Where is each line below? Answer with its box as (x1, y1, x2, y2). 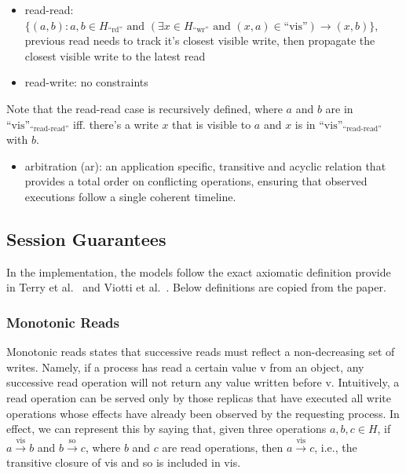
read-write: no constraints (24, 74, 148, 90)
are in (325, 100, 353, 116)
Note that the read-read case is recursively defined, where (6, 100, 283, 116)
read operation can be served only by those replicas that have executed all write (6, 389, 392, 405)
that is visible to (172, 115, 251, 132)
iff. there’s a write (73, 115, 159, 132)
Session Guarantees (6, 226, 166, 251)
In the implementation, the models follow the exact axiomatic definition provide (6, 263, 391, 280)
